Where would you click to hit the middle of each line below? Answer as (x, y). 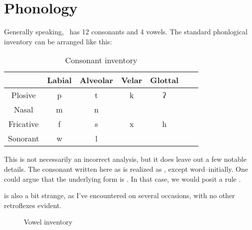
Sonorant (24, 138)
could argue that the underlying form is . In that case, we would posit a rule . (123, 178)
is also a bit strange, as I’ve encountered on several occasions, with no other (120, 195)
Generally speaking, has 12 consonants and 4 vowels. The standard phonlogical (126, 32)
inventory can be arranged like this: (58, 41)
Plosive (23, 95)
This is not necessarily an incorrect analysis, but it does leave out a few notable (125, 159)
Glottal (165, 80)
